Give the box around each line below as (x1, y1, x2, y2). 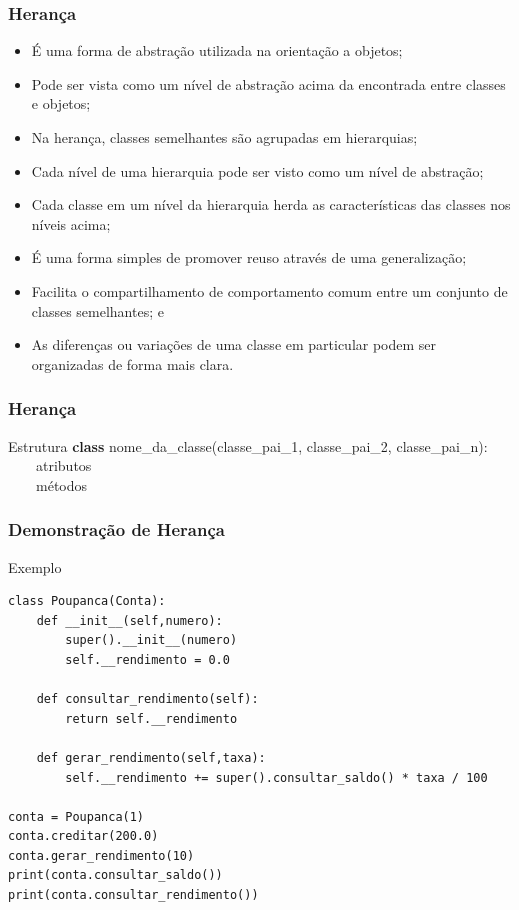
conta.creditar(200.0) (8, 829, 159, 844)
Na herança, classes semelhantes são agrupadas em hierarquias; (31, 127, 418, 147)
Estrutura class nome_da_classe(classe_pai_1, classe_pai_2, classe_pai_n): (8, 435, 488, 456)
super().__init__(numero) (65, 633, 238, 648)
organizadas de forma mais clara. (31, 353, 234, 374)
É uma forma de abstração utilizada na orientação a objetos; (31, 40, 403, 61)
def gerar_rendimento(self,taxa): (36, 750, 266, 765)
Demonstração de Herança (8, 517, 225, 542)
